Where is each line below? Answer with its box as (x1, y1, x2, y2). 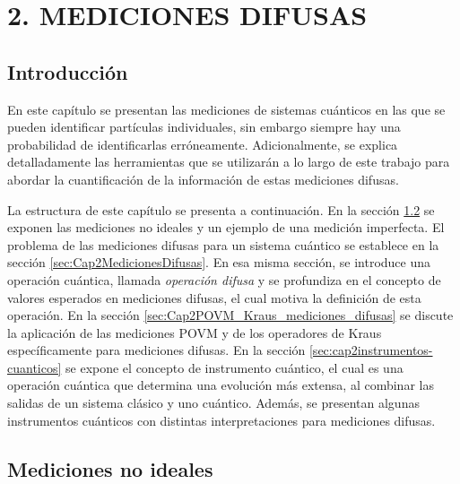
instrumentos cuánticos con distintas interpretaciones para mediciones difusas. (7, 411, 436, 429)
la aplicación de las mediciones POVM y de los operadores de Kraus (7, 323, 382, 341)
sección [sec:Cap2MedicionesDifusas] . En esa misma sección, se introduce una (7, 253, 431, 272)
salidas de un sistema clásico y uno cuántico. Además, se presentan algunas (7, 393, 420, 412)
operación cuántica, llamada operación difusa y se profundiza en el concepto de (7, 270, 441, 289)
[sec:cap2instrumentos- (308, 341, 433, 359)
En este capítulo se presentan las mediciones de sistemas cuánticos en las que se (7, 99, 446, 118)
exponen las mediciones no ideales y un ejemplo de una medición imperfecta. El (7, 218, 445, 237)
